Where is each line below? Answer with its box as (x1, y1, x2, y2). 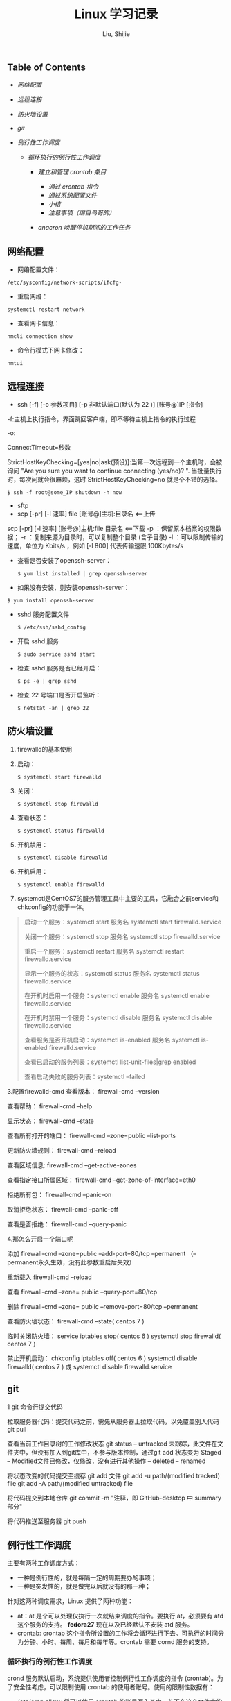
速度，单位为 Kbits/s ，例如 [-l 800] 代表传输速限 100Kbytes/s (7, 541, 184, 550)
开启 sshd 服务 (17, 636, 59, 645)
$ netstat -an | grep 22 (17, 704, 89, 711)
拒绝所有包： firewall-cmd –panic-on (7, 1190, 112, 1199)
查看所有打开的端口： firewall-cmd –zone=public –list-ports (7, 1131, 176, 1140)
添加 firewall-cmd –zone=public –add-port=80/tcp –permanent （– (7, 1249, 197, 1258)
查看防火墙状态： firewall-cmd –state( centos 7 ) (7, 1317, 145, 1326)
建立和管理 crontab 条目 (37, 168, 107, 176)
